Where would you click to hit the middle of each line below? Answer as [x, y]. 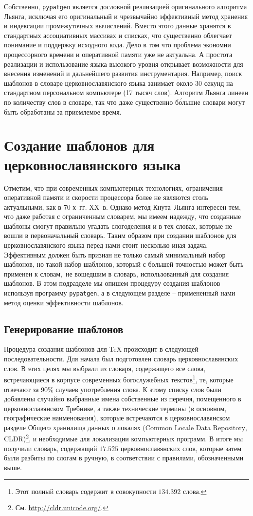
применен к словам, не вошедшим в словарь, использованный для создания [117, 273]
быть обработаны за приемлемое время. [63, 111]
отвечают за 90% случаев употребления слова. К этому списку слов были [113, 389]
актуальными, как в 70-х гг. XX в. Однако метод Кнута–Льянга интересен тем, [122, 207]
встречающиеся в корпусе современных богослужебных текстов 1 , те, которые [119, 379]
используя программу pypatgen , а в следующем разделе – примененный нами [120, 293]
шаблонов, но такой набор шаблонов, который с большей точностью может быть [124, 264]
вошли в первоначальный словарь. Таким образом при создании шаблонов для [120, 235]
